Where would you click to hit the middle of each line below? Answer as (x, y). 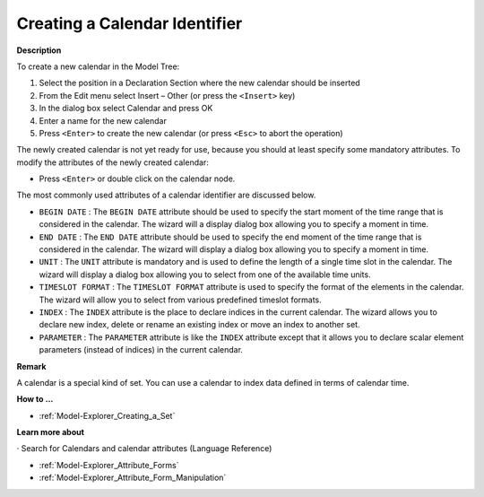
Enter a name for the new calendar (103, 120)
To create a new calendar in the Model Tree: (98, 66)
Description (39, 50)
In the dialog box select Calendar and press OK (126, 109)
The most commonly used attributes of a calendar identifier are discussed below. (166, 195)
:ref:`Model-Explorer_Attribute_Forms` (109, 465)
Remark (31, 366)
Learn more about (51, 432)
